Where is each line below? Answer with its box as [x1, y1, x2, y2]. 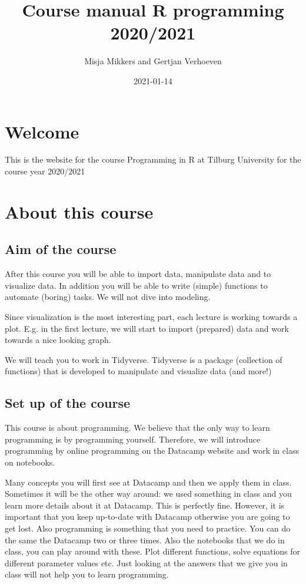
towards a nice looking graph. [5, 334, 111, 346]
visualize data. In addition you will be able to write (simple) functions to [5, 279, 268, 291]
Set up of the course [5, 394, 130, 412]
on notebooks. [5, 456, 55, 468]
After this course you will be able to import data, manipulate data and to [5, 268, 271, 280]
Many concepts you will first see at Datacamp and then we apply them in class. [5, 476, 292, 488]
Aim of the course [5, 240, 117, 258]
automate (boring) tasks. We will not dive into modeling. [5, 291, 211, 303]
